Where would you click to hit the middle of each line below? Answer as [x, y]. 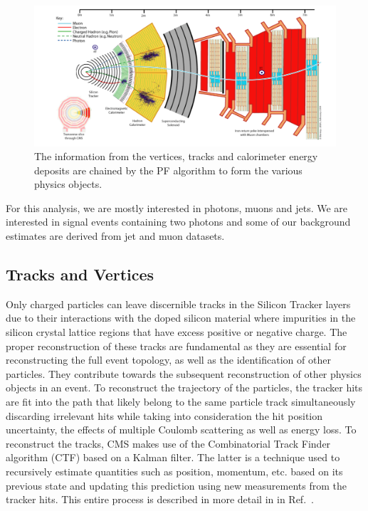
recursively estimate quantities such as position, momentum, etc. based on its [174, 471]
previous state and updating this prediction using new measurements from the [176, 485]
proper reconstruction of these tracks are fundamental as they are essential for [176, 346]
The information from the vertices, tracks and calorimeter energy [176, 156]
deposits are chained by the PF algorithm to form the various [168, 170]
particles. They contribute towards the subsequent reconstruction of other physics [184, 373]
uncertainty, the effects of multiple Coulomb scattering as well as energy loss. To [181, 430]
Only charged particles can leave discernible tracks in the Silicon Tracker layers [178, 304]
